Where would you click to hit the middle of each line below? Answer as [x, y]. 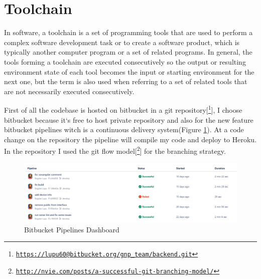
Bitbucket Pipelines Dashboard [72, 229]
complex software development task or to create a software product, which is [122, 42]
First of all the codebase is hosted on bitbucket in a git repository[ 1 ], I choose [123, 109]
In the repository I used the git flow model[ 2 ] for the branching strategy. [115, 150]
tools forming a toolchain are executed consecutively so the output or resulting [125, 61]
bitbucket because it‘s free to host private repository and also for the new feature [129, 119]
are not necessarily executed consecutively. [69, 91]
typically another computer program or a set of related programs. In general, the [128, 52]
